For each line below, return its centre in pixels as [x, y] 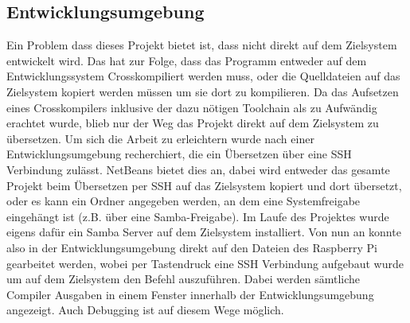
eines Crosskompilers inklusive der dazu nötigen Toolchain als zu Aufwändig [192, 107]
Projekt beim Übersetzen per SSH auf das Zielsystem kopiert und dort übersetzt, [204, 185]
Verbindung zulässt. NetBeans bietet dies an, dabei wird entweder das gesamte [198, 169]
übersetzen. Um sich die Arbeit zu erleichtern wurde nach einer [160, 138]
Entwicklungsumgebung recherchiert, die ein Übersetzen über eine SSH [179, 154]
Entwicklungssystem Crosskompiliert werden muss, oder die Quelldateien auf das [203, 76]
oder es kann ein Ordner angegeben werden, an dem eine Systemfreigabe [184, 201]
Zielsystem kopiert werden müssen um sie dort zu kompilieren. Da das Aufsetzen [203, 91]
